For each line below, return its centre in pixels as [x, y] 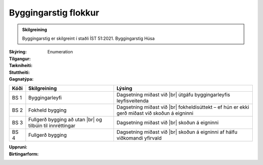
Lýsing [124, 88]
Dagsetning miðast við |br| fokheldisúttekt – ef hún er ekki [183, 107]
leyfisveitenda [133, 101]
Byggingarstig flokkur [54, 13]
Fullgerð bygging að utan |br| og [65, 120]
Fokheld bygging [47, 110]
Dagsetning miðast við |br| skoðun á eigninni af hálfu [177, 132]
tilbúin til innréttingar [52, 126]
